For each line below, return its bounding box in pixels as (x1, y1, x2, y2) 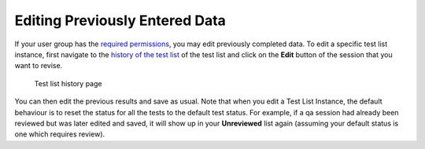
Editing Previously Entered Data (14, 12, 226, 29)
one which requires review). (14, 129, 105, 139)
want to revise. (14, 61, 63, 71)
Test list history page (34, 78, 102, 88)
